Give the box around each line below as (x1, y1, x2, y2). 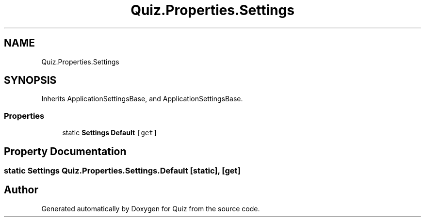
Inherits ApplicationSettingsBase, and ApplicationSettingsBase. (41, 95, 243, 103)
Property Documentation (4, 145, 127, 158)
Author (4, 184, 38, 196)
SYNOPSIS (4, 74, 57, 87)
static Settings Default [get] (62, 128, 158, 137)
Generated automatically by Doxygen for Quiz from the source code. (41, 204, 260, 213)
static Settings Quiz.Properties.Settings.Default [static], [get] (4, 166, 241, 176)
